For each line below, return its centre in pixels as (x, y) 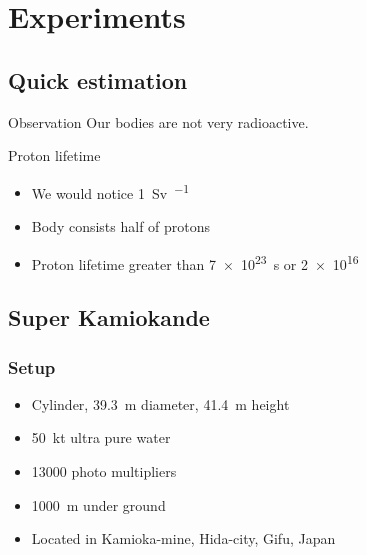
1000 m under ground (98, 504)
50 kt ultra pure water (101, 437)
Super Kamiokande (109, 317)
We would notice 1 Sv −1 (110, 191)
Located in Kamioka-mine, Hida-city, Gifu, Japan (183, 538)
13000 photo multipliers (104, 471)
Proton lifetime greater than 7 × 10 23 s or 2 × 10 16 (195, 262)
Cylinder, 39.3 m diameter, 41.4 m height (160, 403)
